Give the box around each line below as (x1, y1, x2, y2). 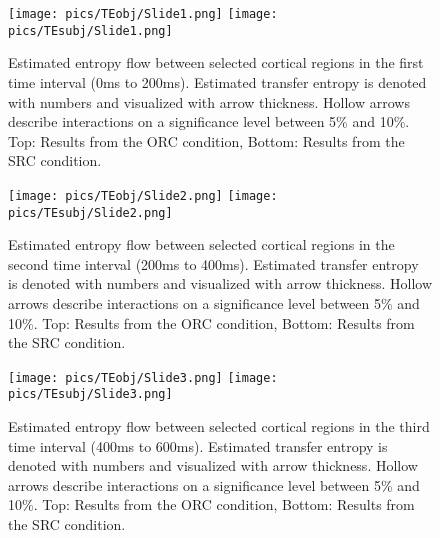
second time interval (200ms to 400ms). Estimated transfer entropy (8, 253, 419, 274)
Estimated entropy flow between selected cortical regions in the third (8, 416, 430, 437)
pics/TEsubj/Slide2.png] (8, 205, 173, 220)
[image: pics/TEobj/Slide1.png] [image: (8, 7, 278, 21)
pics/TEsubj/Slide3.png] (8, 387, 173, 402)
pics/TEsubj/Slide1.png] (8, 23, 173, 38)
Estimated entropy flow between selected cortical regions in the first (8, 52, 424, 73)
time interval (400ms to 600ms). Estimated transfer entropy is (8, 435, 388, 456)
